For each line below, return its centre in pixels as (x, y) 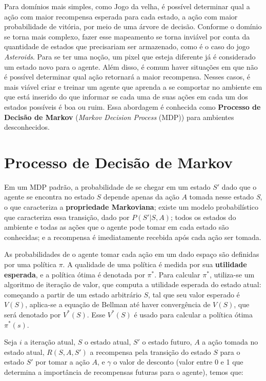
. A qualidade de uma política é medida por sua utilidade (155, 264)
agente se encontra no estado (49, 197)
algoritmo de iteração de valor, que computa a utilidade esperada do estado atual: (133, 284)
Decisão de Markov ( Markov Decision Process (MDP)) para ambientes (119, 117)
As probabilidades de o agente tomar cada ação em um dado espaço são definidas (132, 254)
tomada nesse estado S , (226, 197)
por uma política (30, 264)
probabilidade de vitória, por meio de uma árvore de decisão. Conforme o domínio (133, 26)
